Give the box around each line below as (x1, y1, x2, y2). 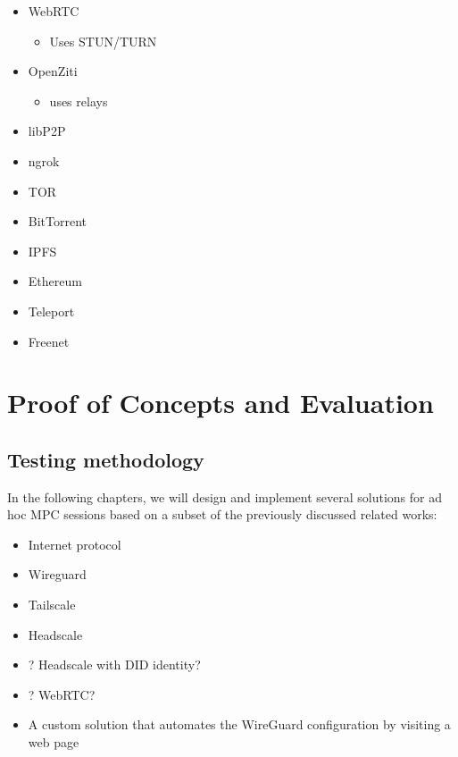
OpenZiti (28, 62, 78, 80)
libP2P (28, 122, 66, 140)
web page (28, 733, 79, 752)
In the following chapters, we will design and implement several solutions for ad (7, 487, 442, 506)
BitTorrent (28, 212, 87, 231)
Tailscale (28, 595, 76, 614)
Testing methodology (7, 445, 204, 473)
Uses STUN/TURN (49, 31, 157, 50)
